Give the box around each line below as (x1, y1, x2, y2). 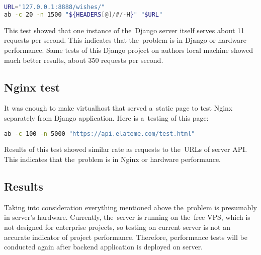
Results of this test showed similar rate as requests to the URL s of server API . (4, 144, 247, 154)
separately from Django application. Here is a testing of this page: (4, 112, 209, 123)
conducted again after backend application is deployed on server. (4, 241, 203, 252)
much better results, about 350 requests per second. (4, 54, 163, 65)
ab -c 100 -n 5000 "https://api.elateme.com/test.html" (4, 130, 195, 137)
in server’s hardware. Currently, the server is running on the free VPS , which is (4, 212, 250, 222)
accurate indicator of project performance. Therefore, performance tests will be (4, 231, 247, 242)
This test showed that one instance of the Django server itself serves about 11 (4, 25, 245, 35)
